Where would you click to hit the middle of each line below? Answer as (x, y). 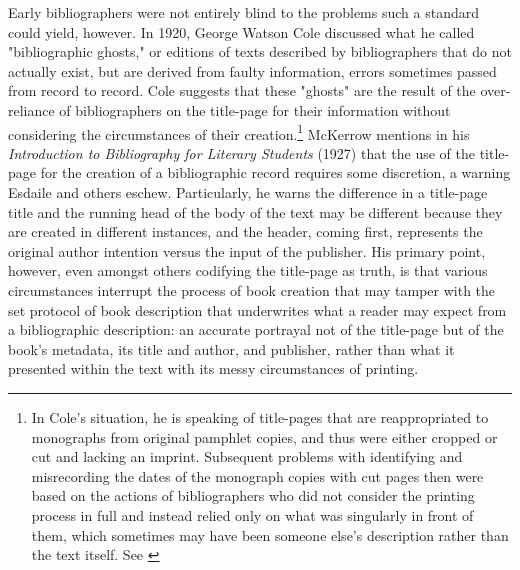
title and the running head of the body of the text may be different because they (255, 211)
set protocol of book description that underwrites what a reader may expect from (257, 309)
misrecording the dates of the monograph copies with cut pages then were (257, 475)
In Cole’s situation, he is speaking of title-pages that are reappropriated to (260, 416)
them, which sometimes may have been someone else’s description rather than (270, 534)
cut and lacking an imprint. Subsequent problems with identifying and (247, 456)
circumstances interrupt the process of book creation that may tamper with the (252, 289)
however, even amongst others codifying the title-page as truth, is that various (248, 270)
